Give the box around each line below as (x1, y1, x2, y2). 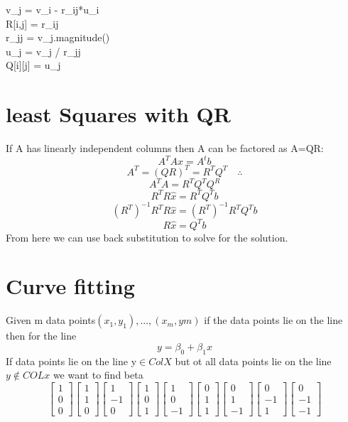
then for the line (6, 328, 77, 343)
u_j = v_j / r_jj (6, 43, 81, 58)
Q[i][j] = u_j (6, 58, 61, 72)
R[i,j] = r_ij (6, 16, 59, 31)
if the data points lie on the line (204, 313, 343, 328)
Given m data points (6, 313, 96, 328)
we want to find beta (53, 367, 143, 382)
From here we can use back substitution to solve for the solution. (6, 229, 288, 244)
